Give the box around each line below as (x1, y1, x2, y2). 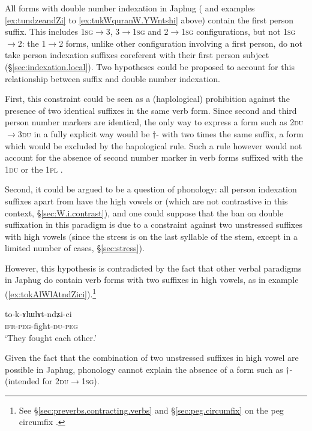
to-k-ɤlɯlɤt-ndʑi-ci (5, 308, 72, 320)
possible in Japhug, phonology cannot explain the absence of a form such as (5, 363, 283, 375)
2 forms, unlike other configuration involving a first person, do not (59, 37, 302, 49)
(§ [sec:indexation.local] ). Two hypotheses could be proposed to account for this (5, 60, 295, 73)
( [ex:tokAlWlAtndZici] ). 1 (5, 286, 97, 300)
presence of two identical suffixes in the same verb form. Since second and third (5, 104, 297, 116)
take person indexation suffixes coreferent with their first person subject (5, 49, 269, 61)
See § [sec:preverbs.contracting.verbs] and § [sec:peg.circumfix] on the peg (19, 403, 284, 416)
